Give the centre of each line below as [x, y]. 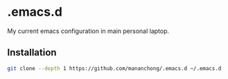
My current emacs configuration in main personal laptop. [88, 31]
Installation [32, 53]
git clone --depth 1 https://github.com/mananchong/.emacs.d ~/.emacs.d [114, 68]
